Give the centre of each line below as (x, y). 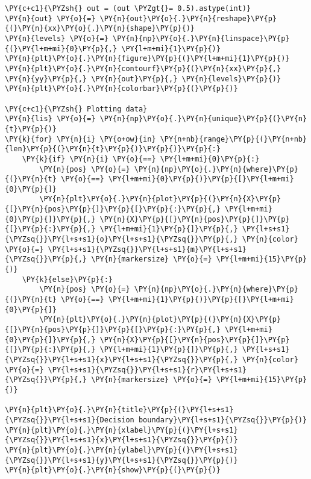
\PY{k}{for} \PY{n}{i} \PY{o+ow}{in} (80, 139)
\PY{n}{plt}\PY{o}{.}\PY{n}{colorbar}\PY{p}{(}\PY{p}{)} (121, 89)
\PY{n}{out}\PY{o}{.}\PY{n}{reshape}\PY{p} (188, 18)
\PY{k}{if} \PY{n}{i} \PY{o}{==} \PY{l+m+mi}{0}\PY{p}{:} (141, 159)
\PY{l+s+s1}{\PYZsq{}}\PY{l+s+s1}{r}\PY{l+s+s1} (147, 370)
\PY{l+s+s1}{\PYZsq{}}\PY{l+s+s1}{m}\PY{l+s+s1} (147, 249)
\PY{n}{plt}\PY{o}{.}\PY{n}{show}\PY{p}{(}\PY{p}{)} (113, 470)
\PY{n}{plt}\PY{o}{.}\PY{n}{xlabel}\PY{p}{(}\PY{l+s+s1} (121, 430)
